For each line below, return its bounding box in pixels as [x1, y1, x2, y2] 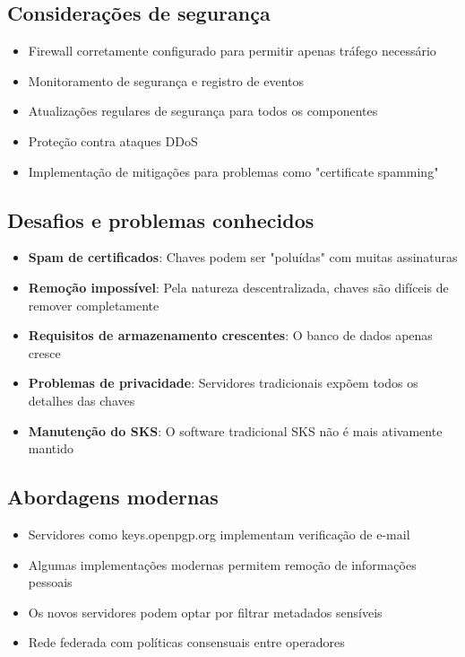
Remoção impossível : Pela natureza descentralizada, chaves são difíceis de [28, 277, 449, 296]
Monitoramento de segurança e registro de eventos [28, 71, 304, 90]
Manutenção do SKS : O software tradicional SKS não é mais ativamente [28, 421, 443, 440]
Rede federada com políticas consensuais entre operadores [28, 633, 345, 652]
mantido [28, 439, 73, 458]
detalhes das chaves [28, 390, 135, 409]
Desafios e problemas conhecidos [7, 206, 314, 233]
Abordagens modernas [7, 483, 219, 511]
